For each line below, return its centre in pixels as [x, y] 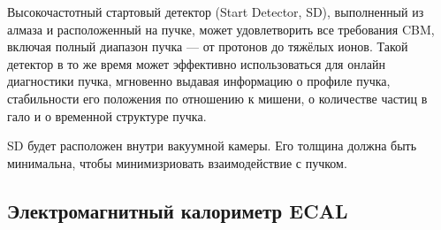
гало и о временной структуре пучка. [107, 115]
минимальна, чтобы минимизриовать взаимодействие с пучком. [177, 162]
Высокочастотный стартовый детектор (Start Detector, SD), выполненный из [216, 11]
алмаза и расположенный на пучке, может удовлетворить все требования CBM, [221, 29]
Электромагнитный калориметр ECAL [178, 210]
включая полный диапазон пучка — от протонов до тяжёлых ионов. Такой [208, 46]
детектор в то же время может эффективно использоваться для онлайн [196, 63]
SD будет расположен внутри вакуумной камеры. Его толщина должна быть [212, 146]
